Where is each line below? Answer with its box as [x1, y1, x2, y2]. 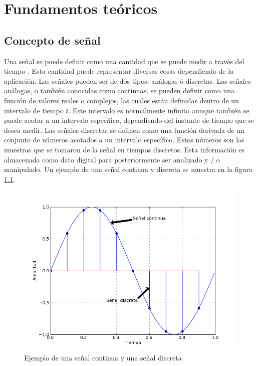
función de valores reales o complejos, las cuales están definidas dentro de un [4, 95, 239, 105]
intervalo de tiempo [4, 105, 64, 115]
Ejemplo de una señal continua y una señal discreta [24, 352, 182, 362]
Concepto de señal [4, 32, 101, 48]
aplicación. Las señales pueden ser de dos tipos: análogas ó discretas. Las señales [4, 75, 251, 86]
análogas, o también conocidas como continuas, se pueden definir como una [4, 85, 234, 96]
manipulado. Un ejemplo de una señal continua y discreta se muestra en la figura [4, 164, 252, 174]
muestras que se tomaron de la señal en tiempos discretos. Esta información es [4, 144, 245, 154]
